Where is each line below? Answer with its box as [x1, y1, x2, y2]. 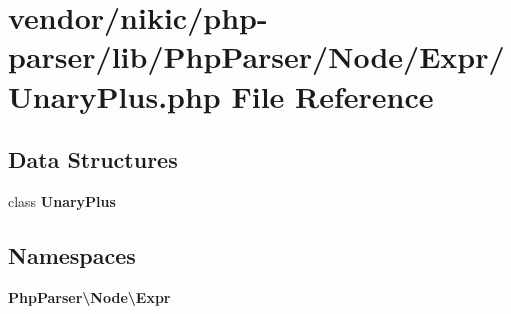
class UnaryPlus [8, 190, 116, 211]
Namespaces [8, 239, 136, 270]
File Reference [231, 75, 434, 116]
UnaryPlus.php [8, 75, 221, 116]
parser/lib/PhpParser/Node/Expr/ [8, 36, 505, 77]
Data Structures [8, 144, 178, 175]
